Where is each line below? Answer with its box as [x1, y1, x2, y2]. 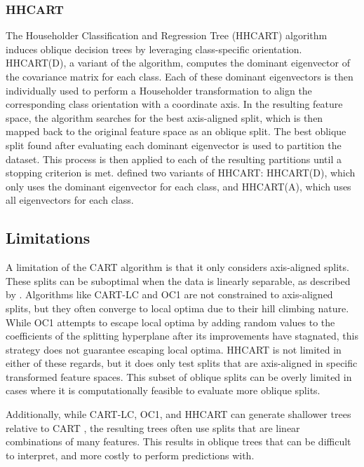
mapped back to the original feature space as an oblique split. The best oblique [6, 124, 346, 139]
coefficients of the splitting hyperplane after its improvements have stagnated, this [6, 328, 359, 343]
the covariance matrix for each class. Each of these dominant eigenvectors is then [6, 69, 353, 83]
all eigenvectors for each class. [6, 193, 134, 207]
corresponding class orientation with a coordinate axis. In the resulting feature [6, 97, 343, 111]
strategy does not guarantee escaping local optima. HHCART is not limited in [6, 342, 342, 356]
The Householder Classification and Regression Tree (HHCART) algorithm [6, 28, 328, 43]
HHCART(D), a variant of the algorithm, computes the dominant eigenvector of [6, 55, 350, 70]
